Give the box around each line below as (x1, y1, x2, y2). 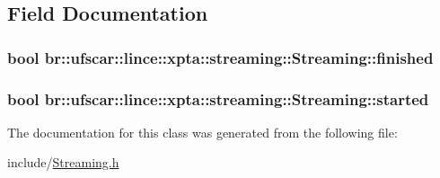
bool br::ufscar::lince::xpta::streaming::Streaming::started (7, 87, 429, 110)
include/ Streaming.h (7, 153, 119, 172)
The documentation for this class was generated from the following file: (7, 122, 398, 141)
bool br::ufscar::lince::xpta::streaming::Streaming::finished (7, 46, 434, 68)
